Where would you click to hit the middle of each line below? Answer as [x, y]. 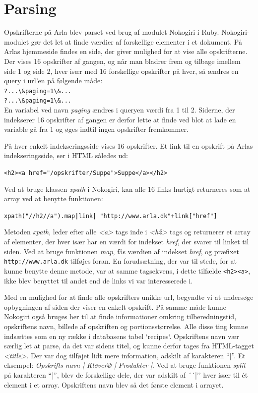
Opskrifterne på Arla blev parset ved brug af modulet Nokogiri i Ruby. [112, 32]
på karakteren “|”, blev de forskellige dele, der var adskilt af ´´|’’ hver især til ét [126, 374]
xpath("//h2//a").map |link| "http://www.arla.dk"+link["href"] [111, 216]
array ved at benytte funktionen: [54, 198]
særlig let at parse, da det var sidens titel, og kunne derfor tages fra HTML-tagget [129, 346]
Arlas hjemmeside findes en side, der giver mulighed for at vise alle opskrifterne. [126, 51]
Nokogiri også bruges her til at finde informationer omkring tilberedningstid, [120, 316]
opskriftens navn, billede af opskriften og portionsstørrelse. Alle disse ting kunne [126, 326]
